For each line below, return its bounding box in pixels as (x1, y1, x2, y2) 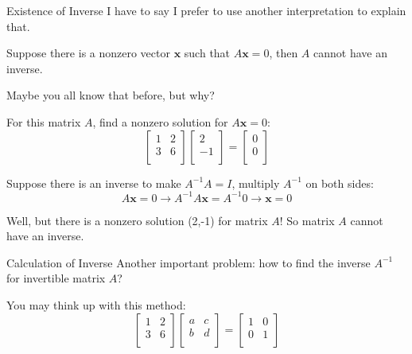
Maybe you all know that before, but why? (6, 87, 215, 103)
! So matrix (279, 212, 335, 228)
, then (269, 45, 298, 61)
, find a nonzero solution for (92, 113, 228, 130)
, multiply (231, 174, 280, 191)
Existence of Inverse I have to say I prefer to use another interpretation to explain (6, 2, 406, 18)
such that (184, 45, 231, 61)
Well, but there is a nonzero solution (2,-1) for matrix (6, 212, 268, 228)
